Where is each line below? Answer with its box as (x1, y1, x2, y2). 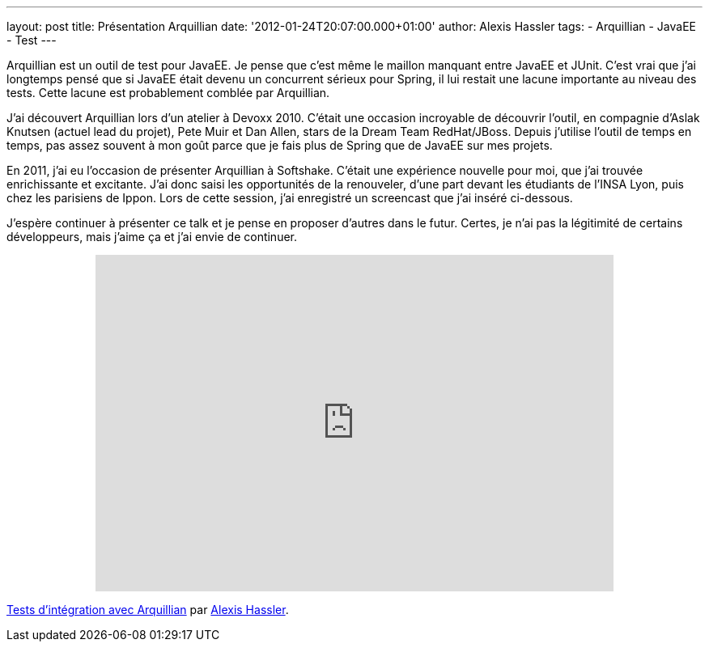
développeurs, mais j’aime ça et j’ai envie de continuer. (6, 230, 298, 244)
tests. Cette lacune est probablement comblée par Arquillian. (6, 86, 330, 100)
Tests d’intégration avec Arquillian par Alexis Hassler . (6, 603, 289, 616)
